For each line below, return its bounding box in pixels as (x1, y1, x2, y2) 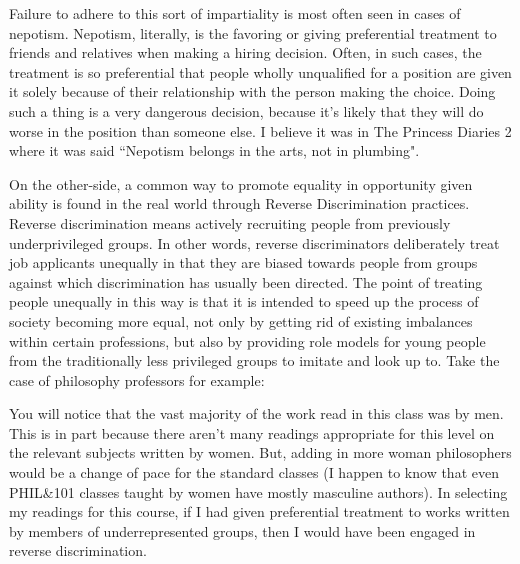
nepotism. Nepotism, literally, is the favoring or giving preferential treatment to (9, 22, 497, 43)
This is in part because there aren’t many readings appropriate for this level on (9, 422, 495, 443)
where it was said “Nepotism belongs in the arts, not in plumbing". (9, 140, 420, 161)
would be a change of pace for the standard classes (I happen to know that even (9, 462, 499, 483)
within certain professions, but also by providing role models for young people (9, 330, 486, 351)
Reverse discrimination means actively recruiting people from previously (9, 212, 451, 233)
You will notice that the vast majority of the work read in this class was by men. (9, 403, 504, 424)
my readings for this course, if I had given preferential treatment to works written (9, 501, 510, 522)
